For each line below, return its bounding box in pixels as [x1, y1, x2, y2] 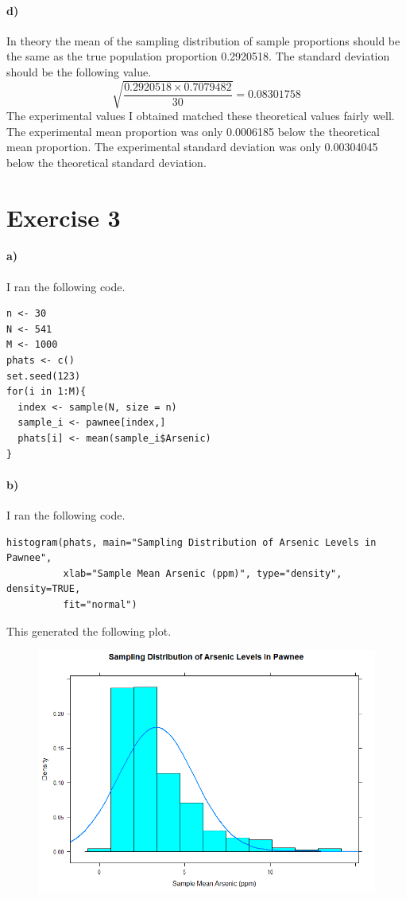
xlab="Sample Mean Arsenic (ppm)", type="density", [63, 567, 342, 579]
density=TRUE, [6, 583, 81, 595]
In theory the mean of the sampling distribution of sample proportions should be [6, 32, 400, 49]
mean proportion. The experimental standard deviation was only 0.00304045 [6, 138, 378, 155]
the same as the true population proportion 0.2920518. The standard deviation [6, 48, 390, 64]
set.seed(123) [6, 370, 81, 382]
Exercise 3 [6, 200, 121, 233]
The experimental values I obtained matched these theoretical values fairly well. [6, 107, 395, 124]
